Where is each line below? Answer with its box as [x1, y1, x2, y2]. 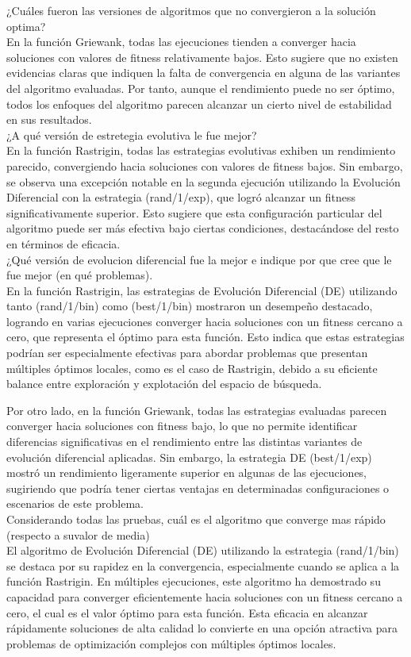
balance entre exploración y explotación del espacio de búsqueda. [6, 375, 322, 392]
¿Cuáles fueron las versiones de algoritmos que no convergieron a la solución [6, 2, 376, 18]
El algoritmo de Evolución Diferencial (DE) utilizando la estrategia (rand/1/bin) [6, 542, 399, 559]
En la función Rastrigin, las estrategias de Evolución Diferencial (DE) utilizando [6, 282, 398, 298]
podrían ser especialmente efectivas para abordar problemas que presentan [6, 344, 368, 361]
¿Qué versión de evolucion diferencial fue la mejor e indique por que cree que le [6, 251, 392, 267]
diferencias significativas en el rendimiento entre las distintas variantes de [6, 433, 363, 450]
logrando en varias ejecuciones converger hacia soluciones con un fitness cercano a [6, 313, 403, 329]
